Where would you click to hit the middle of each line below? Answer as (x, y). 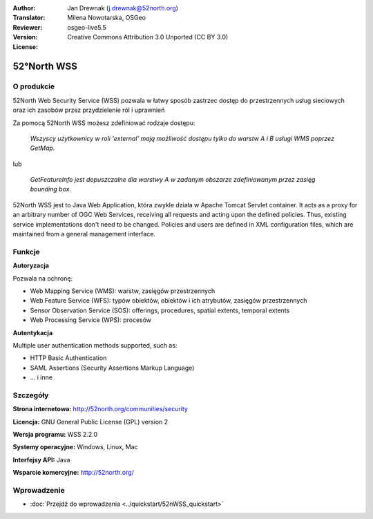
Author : (24, 8)
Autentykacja (33, 332)
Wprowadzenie (39, 490)
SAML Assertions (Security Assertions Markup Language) (112, 368)
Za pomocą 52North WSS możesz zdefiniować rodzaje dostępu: (104, 123)
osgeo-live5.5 (87, 27)
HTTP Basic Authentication (68, 358)
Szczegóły (31, 395)
